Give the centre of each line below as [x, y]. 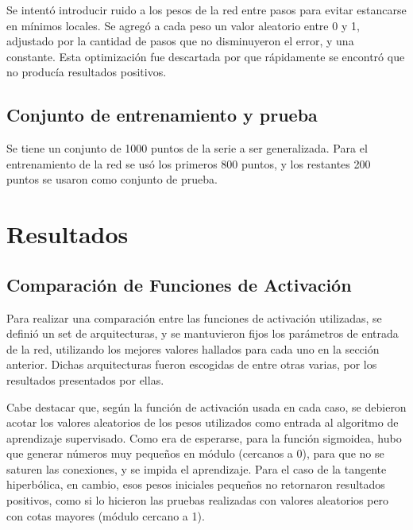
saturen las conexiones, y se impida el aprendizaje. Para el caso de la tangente [197, 468]
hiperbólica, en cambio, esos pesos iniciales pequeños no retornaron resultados [196, 484]
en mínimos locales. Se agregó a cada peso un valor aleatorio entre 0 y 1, [183, 25]
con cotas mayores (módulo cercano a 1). [106, 515]
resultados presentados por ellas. [85, 379]
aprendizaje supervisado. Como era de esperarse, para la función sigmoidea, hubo [204, 437]
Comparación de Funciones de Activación [179, 284]
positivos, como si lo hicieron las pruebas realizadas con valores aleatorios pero [198, 500]
